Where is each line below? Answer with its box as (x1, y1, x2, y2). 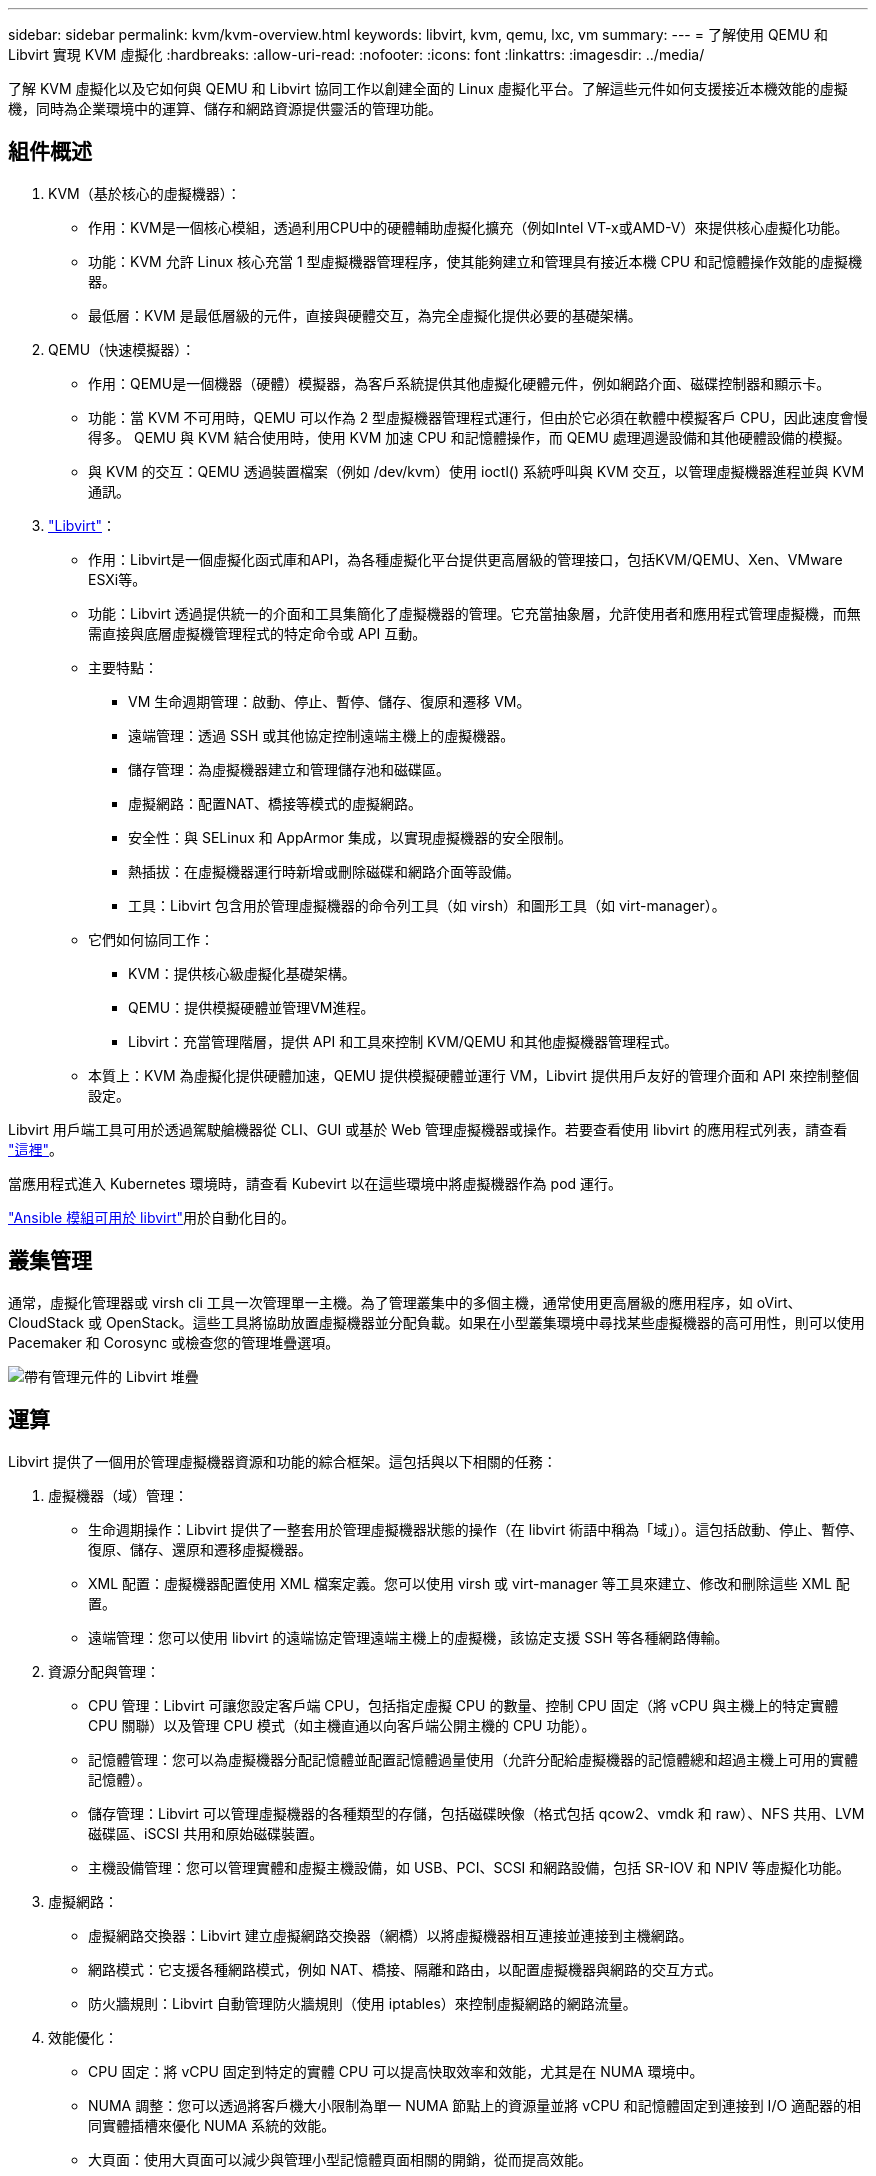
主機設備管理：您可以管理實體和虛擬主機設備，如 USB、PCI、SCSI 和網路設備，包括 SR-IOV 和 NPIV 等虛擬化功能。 (88, 1858, 851, 1876)
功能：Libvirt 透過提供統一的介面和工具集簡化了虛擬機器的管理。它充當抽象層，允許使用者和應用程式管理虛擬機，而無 (88, 604, 861, 622)
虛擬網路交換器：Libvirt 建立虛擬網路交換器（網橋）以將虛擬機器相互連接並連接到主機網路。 (88, 1926, 693, 1944)
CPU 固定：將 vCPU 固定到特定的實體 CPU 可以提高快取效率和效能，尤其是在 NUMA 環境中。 (88, 2062, 704, 2080)
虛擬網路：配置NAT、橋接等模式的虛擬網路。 (128, 794, 423, 812)
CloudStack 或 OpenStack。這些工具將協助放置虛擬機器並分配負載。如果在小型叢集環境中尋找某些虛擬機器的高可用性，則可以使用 (8, 1313, 865, 1331)
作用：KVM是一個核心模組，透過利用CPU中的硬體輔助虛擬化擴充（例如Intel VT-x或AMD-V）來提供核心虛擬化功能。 (88, 218, 849, 236)
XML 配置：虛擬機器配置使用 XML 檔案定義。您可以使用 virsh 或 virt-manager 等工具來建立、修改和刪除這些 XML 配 (88, 1574, 850, 1592)
